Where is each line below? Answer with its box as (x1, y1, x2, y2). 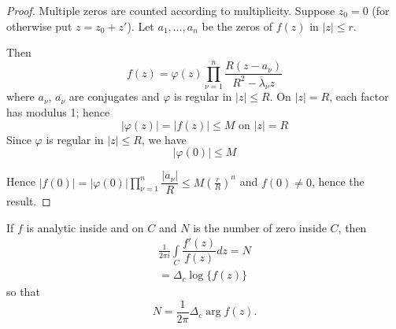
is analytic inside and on (26, 219, 144, 235)
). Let (127, 17, 154, 34)
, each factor (329, 88, 389, 105)
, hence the (311, 173, 365, 190)
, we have (141, 131, 187, 147)
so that (6, 283, 40, 300)
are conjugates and (68, 88, 160, 105)
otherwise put (6, 17, 72, 34)
